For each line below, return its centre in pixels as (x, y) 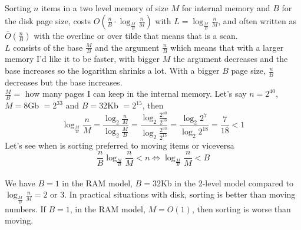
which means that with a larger (227, 47)
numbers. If (25, 208)
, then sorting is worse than (241, 208)
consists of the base (48, 47)
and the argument (127, 47)
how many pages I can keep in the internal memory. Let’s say (136, 93)
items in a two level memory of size (105, 8)
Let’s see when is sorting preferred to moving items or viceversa (120, 145)
